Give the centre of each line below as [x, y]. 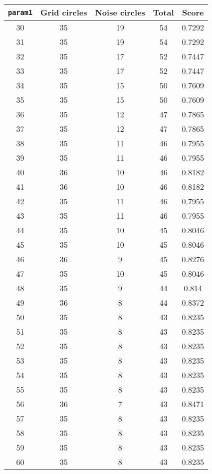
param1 [20, 12]
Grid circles [64, 12]
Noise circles [120, 12]
